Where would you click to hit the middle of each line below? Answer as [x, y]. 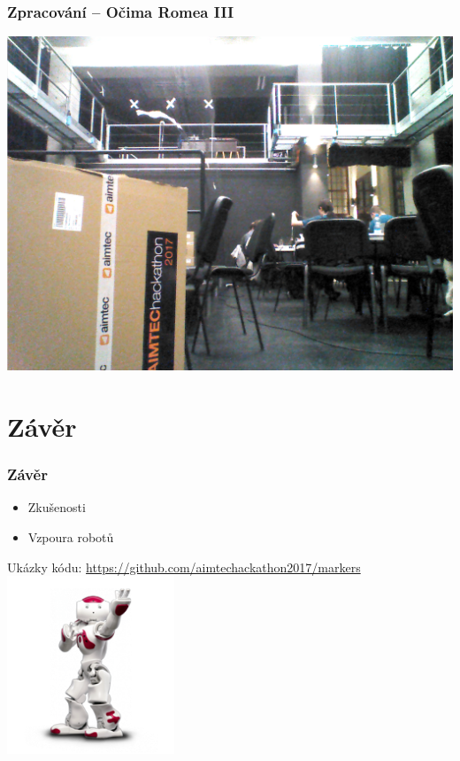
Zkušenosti [57, 507]
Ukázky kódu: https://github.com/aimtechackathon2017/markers [184, 567]
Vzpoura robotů [71, 537]
